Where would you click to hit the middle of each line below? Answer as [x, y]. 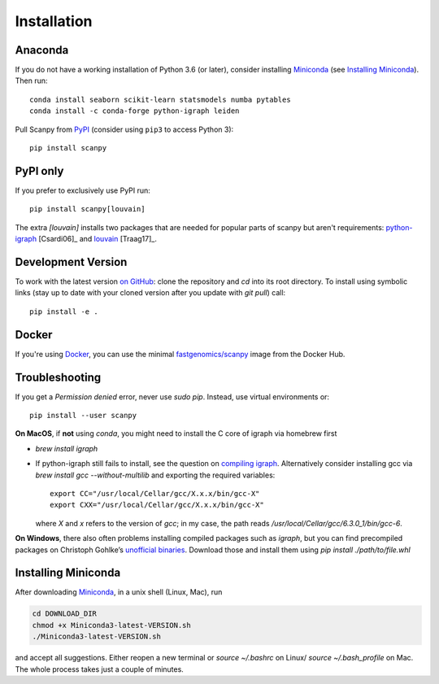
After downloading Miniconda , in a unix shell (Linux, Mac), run [119, 592]
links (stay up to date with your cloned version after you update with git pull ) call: [150, 293]
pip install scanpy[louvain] [87, 209]
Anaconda [42, 50]
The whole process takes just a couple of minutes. [100, 669]
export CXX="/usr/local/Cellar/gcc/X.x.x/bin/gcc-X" [157, 505]
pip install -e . [64, 312]
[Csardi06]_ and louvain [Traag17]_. [98, 239]
